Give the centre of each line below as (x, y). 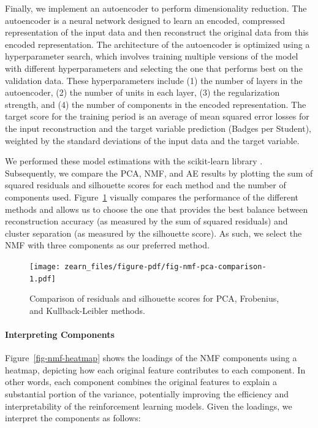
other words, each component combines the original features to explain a (141, 382)
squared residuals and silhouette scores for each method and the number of (146, 185)
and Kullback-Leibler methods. (87, 310)
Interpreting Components (60, 334)
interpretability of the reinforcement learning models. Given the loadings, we (149, 406)
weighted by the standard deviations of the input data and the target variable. (152, 140)
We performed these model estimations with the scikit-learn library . (134, 161)
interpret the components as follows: (73, 418)
